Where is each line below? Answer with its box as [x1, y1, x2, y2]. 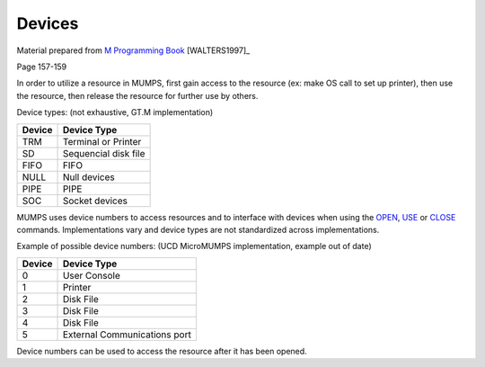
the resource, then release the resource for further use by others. [16, 90, 259, 101]
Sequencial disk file [62, 147, 145, 159]
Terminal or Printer [62, 135, 142, 148]
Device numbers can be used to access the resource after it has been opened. [16, 345, 307, 356]
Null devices [62, 171, 116, 183]
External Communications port [62, 328, 192, 341]
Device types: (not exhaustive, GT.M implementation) [16, 107, 214, 118]
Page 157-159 [16, 61, 67, 72]
